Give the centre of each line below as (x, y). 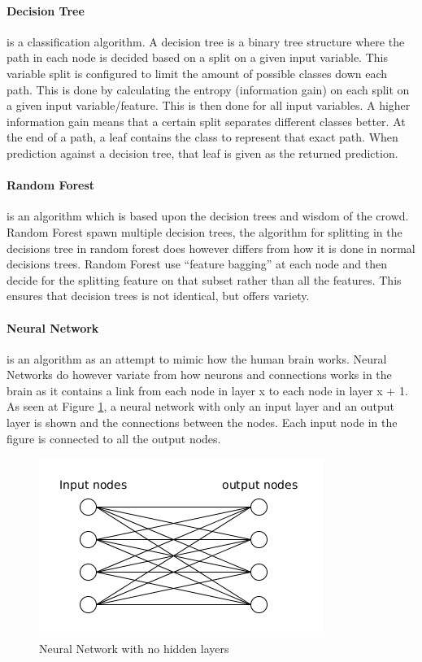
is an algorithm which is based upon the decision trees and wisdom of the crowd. (208, 216)
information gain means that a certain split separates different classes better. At (206, 121)
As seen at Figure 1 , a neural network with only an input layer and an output (200, 406)
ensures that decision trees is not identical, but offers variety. (158, 296)
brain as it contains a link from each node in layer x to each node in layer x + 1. (207, 390)
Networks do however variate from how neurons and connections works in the (199, 375)
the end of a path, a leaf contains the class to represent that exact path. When (202, 137)
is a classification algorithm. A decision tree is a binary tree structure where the (206, 41)
